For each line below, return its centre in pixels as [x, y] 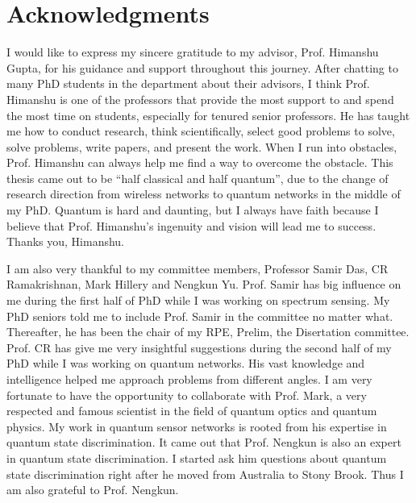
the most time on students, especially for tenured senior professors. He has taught [208, 115]
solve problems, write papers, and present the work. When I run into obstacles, [202, 146]
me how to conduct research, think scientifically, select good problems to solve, [201, 131]
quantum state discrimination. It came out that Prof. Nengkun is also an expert [204, 442]
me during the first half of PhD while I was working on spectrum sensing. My [198, 300]
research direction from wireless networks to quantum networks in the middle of [204, 194]
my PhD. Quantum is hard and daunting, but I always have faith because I [193, 210]
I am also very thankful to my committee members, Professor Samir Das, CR [198, 268]
